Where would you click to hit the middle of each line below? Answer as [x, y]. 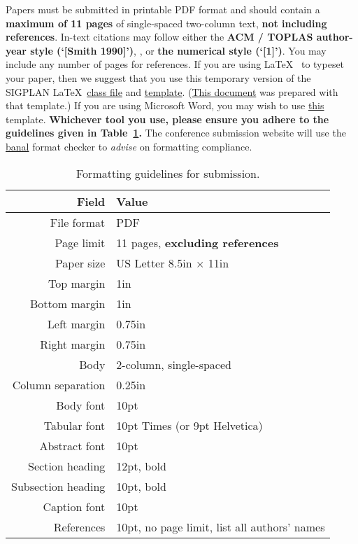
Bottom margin [67, 303]
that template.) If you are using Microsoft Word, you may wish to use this [165, 105]
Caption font [74, 506]
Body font [81, 405]
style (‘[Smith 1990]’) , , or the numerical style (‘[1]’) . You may [178, 50]
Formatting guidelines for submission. [168, 173]
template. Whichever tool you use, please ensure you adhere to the [167, 119]
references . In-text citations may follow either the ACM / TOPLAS [159, 37]
